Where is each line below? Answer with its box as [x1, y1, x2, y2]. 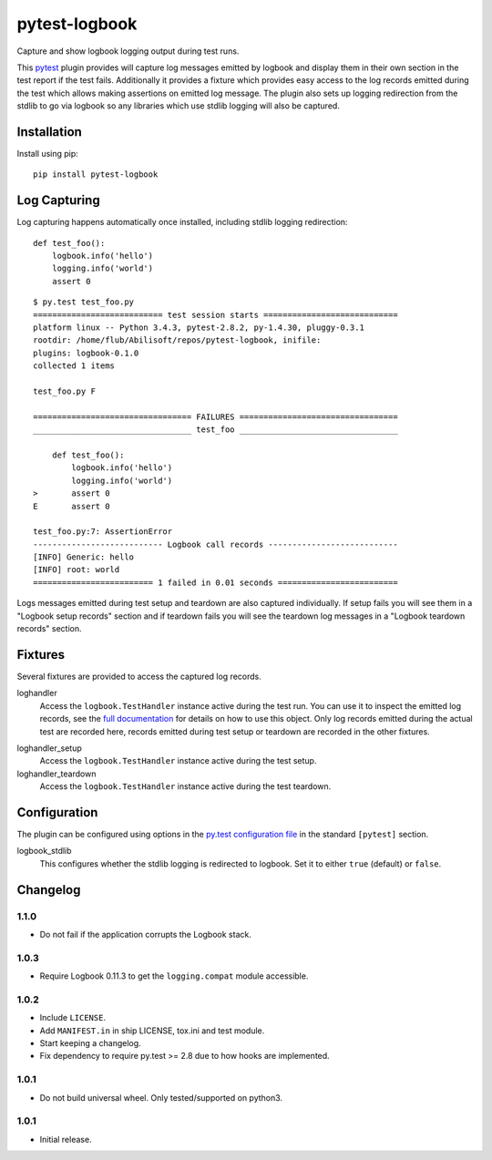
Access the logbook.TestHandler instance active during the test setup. [39, 755, 317, 766]
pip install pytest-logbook [33, 169, 159, 180]
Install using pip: [16, 149, 79, 159]
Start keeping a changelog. [39, 1037, 141, 1048]
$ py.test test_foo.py [33, 297, 135, 307]
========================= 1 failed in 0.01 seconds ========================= [33, 577, 398, 588]
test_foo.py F [33, 386, 96, 396]
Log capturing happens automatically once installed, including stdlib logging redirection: [16, 217, 348, 228]
